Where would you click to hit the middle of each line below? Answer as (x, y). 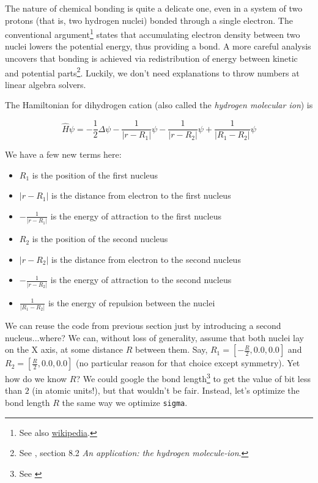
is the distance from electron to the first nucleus (141, 195)
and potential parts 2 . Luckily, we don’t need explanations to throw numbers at (152, 72)
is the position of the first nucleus (95, 175)
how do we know (36, 378)
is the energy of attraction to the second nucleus (141, 280)
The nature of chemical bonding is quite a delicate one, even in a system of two (154, 8)
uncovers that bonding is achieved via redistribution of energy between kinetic (151, 58)
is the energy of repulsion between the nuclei (131, 302)
